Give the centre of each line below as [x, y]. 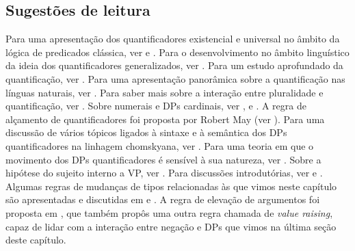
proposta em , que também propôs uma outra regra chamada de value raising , [169, 212]
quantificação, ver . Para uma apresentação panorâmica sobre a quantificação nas [175, 78]
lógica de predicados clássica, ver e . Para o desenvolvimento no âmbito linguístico [177, 52]
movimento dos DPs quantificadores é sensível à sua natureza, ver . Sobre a [163, 159]
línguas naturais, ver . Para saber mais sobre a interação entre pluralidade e [165, 92]
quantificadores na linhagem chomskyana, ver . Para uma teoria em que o [160, 145]
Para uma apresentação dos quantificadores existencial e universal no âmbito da [173, 39]
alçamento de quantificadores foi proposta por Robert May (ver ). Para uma [165, 119]
